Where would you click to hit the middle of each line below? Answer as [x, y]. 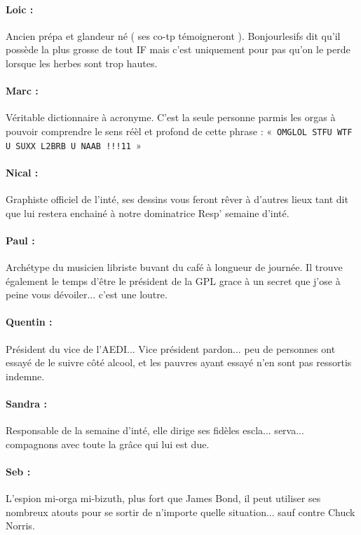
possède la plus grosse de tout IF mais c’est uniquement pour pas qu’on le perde [178, 49]
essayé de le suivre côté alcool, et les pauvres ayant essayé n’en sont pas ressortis [179, 362]
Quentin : [29, 322]
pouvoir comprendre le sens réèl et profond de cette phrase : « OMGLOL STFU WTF [179, 131]
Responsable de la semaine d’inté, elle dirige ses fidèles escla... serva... [155, 430]
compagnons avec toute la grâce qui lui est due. [108, 444]
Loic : [20, 9]
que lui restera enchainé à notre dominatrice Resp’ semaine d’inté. [148, 213]
